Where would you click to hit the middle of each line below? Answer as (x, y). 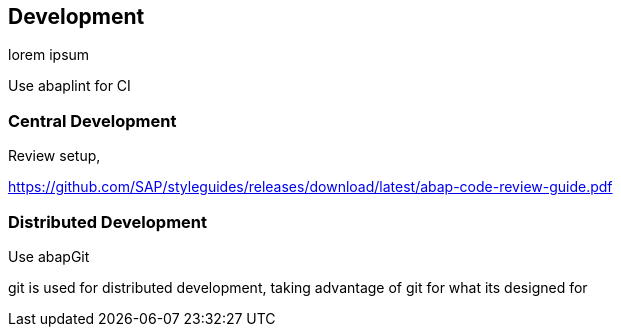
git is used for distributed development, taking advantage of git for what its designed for (298, 287)
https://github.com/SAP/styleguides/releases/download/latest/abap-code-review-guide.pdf (310, 187)
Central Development (92, 120)
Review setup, (54, 156)
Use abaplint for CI (69, 86)
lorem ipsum (49, 55)
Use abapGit (49, 256)
